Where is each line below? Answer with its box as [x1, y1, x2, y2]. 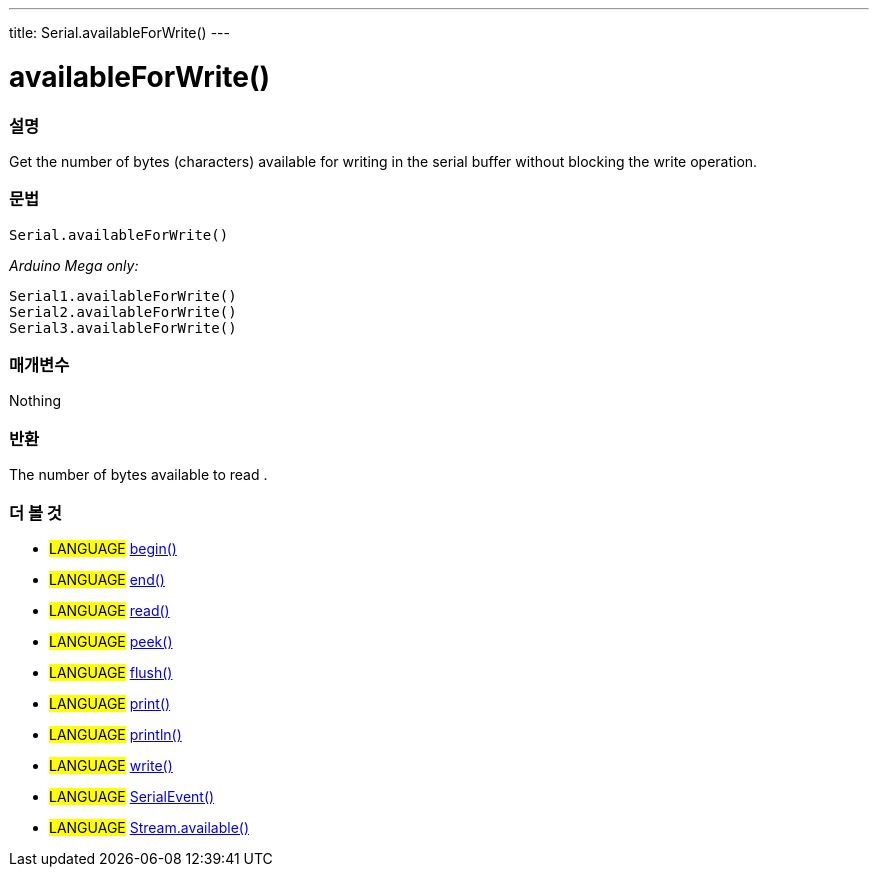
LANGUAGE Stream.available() [49, 818, 250, 836]
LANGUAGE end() [49, 570, 165, 588]
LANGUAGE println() [49, 725, 182, 743]
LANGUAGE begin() [49, 539, 177, 557]
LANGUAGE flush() [49, 663, 173, 681]
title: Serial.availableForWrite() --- [9, 24, 230, 41]
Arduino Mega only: [9, 256, 139, 274]
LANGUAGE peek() [49, 632, 173, 650]
